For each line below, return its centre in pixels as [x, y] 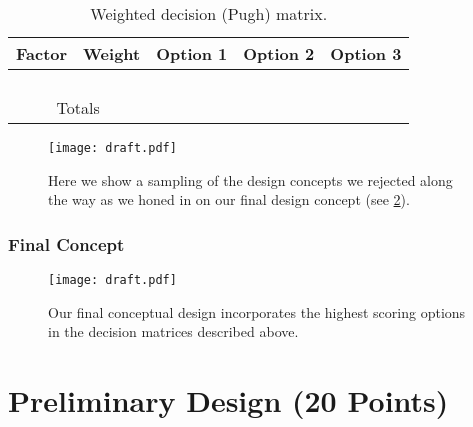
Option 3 [366, 53]
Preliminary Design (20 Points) [228, 400]
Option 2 [279, 53]
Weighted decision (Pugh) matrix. [209, 13]
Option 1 [192, 53]
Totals [78, 107]
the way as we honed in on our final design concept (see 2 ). [229, 199]
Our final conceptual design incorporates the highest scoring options [257, 311]
